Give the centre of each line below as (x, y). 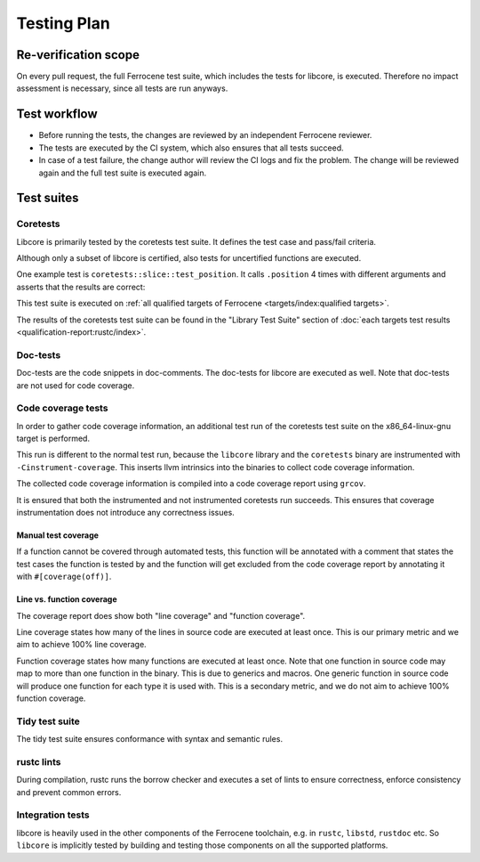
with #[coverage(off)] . (64, 577)
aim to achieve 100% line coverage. (81, 645)
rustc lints (39, 761)
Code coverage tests (62, 408)
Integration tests (53, 815)
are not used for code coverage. (76, 385)
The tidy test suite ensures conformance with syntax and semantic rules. (150, 739)
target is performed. (53, 439)
